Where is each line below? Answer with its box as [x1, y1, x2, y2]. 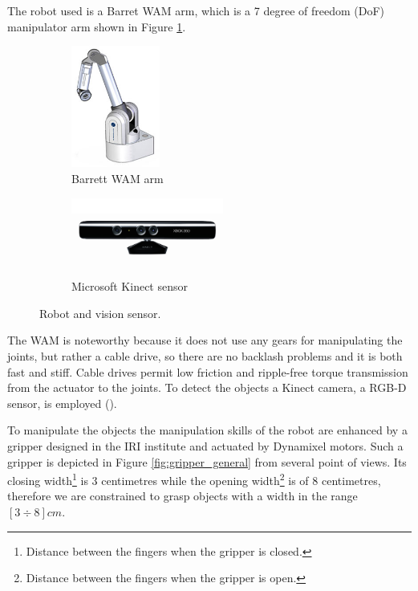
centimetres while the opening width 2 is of [101, 470, 309, 488]
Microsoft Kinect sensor [71, 278, 188, 295]
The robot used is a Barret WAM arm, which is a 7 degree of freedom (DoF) [7, 2, 385, 18]
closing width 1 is [7, 470, 88, 488]
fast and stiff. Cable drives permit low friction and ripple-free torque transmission [7, 363, 408, 380]
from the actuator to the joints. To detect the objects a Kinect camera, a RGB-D [7, 379, 407, 396]
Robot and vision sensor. [39, 304, 161, 321]
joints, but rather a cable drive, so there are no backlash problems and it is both [7, 348, 403, 365]
